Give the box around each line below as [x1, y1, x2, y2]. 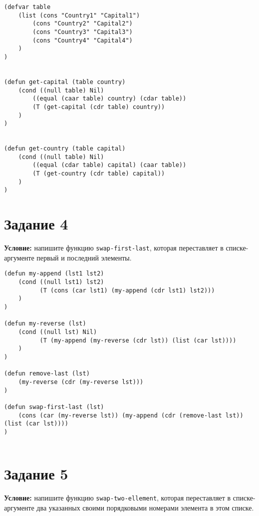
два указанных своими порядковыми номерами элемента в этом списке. [36, 502, 254, 513]
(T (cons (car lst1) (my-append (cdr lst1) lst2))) [39, 286, 215, 294]
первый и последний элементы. [36, 252, 132, 262]
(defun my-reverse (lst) [4, 320, 86, 327]
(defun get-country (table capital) [4, 145, 126, 152]
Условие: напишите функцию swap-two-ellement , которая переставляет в [4, 492, 231, 503]
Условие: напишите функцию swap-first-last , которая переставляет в [4, 242, 224, 253]
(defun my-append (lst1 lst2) [4, 270, 104, 277]
